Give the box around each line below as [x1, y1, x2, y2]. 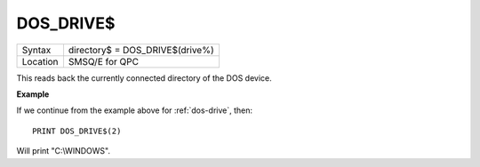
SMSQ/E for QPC [68, 55, 140, 68]
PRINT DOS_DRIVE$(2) [32, 125, 122, 136]
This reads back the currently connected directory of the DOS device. [16, 72, 272, 83]
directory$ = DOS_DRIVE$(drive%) [68, 44, 214, 56]
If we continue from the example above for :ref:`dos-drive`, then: [16, 105, 253, 115]
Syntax [21, 44, 52, 56]
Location [21, 55, 59, 68]
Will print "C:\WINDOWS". [16, 146, 111, 156]
